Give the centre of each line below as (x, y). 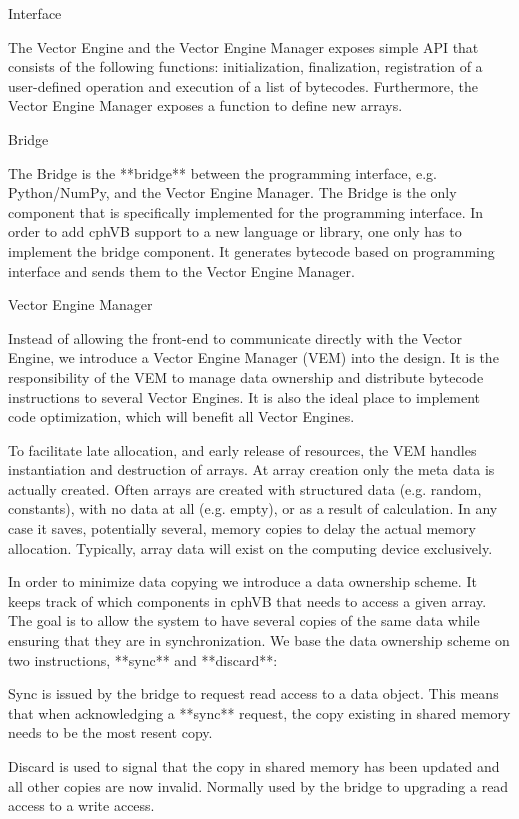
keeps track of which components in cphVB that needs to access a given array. (247, 600)
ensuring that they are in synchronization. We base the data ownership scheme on (259, 640)
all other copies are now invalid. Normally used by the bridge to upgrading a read (258, 785)
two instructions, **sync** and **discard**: (143, 659)
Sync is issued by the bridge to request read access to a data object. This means (253, 693)
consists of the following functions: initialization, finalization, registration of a (245, 66)
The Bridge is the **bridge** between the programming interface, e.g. (223, 172)
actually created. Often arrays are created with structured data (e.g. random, (245, 488)
